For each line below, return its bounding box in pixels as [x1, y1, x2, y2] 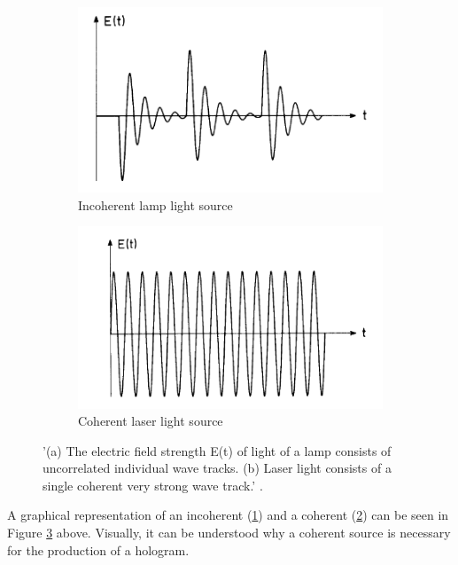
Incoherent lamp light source [78, 195, 233, 214]
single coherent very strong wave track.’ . [43, 475, 263, 494]
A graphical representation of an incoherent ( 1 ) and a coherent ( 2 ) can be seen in [7, 506, 449, 524]
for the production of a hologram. [7, 540, 190, 559]
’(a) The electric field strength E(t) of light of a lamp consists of [43, 441, 392, 459]
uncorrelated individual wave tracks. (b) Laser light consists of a [43, 459, 392, 477]
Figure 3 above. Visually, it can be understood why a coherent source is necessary [7, 523, 451, 542]
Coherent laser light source [78, 412, 223, 430]
